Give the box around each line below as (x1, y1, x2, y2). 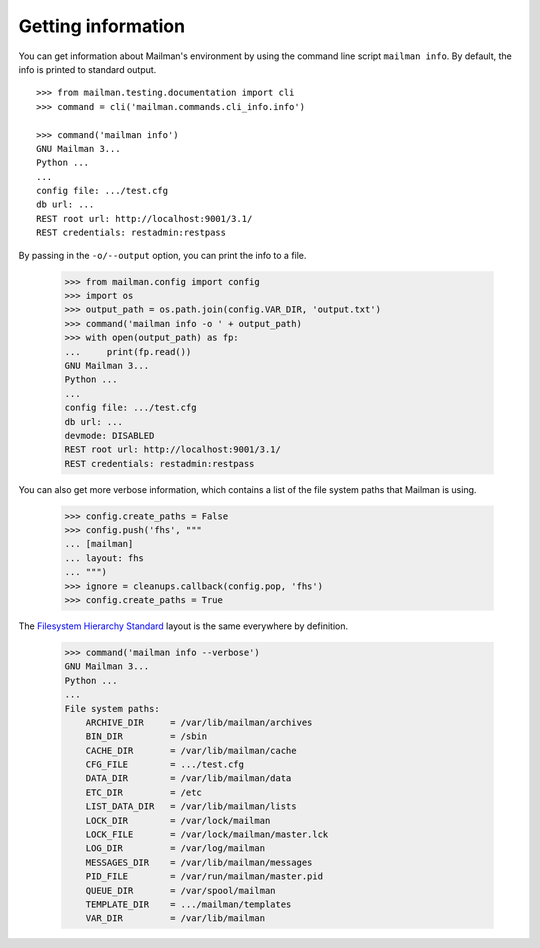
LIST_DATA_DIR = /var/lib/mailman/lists (85, 801, 297, 812)
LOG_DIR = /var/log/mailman (85, 843, 265, 854)
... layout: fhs (64, 552, 145, 564)
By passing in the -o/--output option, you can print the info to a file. (18, 249, 307, 261)
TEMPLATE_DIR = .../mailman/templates (85, 899, 292, 910)
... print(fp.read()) (64, 346, 192, 357)
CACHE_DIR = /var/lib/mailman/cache (85, 745, 297, 756)
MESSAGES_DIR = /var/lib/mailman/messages (85, 856, 313, 868)
